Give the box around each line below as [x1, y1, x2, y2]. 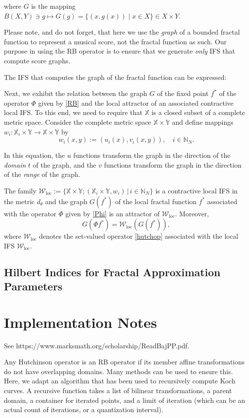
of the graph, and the [33, 159, 96, 170]
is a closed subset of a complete [151, 107, 245, 117]
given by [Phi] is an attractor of [65, 208, 160, 218]
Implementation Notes [4, 312, 157, 332]
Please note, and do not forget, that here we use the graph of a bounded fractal [4, 27, 240, 37]
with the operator [4, 208, 56, 218]
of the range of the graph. [4, 169, 80, 179]
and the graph [45, 196, 88, 206]
